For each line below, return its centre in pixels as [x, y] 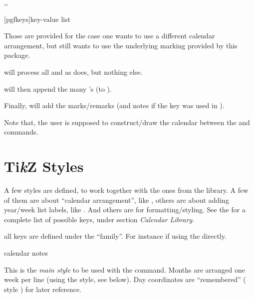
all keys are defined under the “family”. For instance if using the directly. [115, 236]
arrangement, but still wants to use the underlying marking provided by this [121, 45]
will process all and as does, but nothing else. [73, 72]
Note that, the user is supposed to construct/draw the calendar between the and [127, 122]
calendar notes [26, 253]
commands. [21, 132]
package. [17, 55]
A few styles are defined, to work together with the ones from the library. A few [126, 190]
